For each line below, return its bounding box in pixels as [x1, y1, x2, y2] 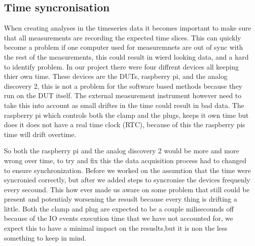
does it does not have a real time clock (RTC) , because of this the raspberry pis [4, 119, 245, 130]
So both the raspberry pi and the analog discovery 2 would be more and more [4, 145, 239, 156]
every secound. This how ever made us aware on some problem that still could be [4, 184, 250, 194]
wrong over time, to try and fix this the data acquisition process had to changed [4, 155, 247, 165]
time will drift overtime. [4, 129, 76, 139]
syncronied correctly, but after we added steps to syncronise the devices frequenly [4, 175, 251, 185]
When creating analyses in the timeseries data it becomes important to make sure [4, 23, 252, 33]
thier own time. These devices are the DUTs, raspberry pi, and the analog [4, 71, 227, 81]
